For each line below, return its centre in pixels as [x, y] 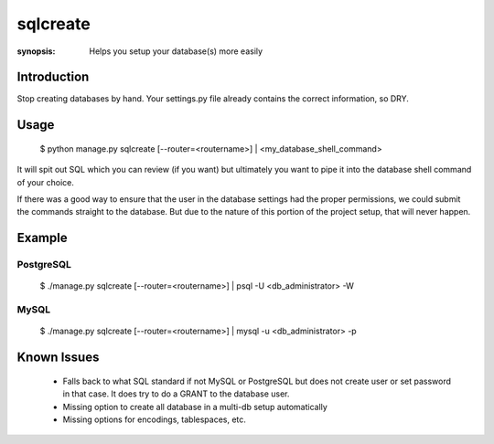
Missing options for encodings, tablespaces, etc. [155, 419]
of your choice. [46, 182]
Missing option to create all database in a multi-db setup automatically [195, 407]
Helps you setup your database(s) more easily [176, 51]
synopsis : [36, 51]
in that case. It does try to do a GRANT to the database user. [176, 394]
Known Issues [58, 358]
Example [42, 238]
